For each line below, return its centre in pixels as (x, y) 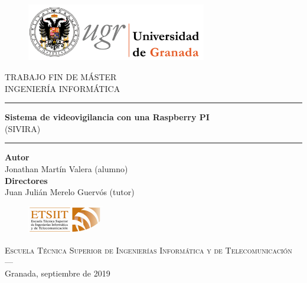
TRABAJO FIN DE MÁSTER (61, 77)
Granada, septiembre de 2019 (58, 273)
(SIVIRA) (23, 128)
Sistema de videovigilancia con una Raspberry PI (107, 117)
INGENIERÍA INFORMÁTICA (63, 88)
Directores (26, 180)
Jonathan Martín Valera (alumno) (66, 169)
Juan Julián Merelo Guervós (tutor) (70, 192)
